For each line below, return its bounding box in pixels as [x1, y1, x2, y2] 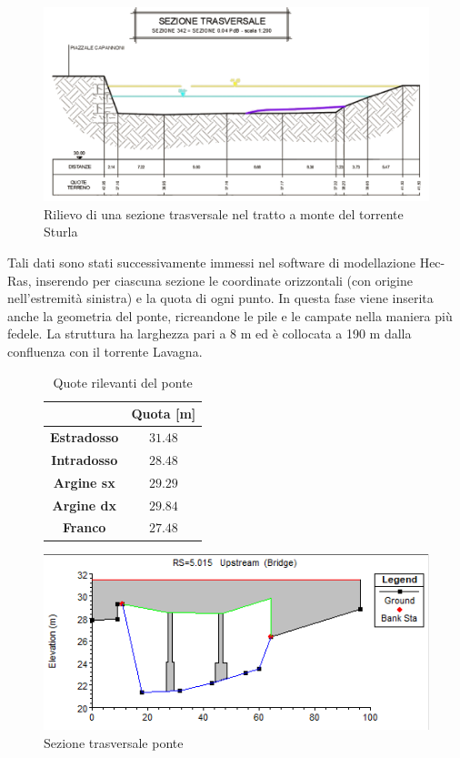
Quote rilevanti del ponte [53, 372, 193, 391]
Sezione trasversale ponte [44, 733, 184, 753]
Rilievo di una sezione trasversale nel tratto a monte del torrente [44, 204, 404, 223]
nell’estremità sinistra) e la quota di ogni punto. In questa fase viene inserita [7, 288, 434, 308]
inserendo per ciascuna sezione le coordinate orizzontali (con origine [35, 270, 413, 289]
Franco [63, 518, 106, 537]
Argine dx [52, 495, 116, 514]
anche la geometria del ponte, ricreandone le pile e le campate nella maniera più [7, 306, 453, 325]
